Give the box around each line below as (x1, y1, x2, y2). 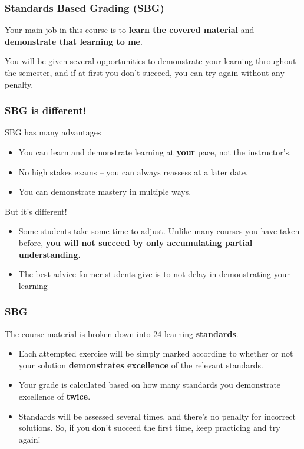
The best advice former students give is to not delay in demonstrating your (18, 268, 290, 280)
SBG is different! (5, 103, 87, 118)
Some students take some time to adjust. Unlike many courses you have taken (18, 225, 300, 237)
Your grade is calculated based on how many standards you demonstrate (18, 378, 281, 391)
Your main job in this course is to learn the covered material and (5, 24, 255, 36)
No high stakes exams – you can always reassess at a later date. (18, 165, 248, 178)
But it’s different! (5, 205, 67, 217)
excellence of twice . (18, 390, 91, 402)
